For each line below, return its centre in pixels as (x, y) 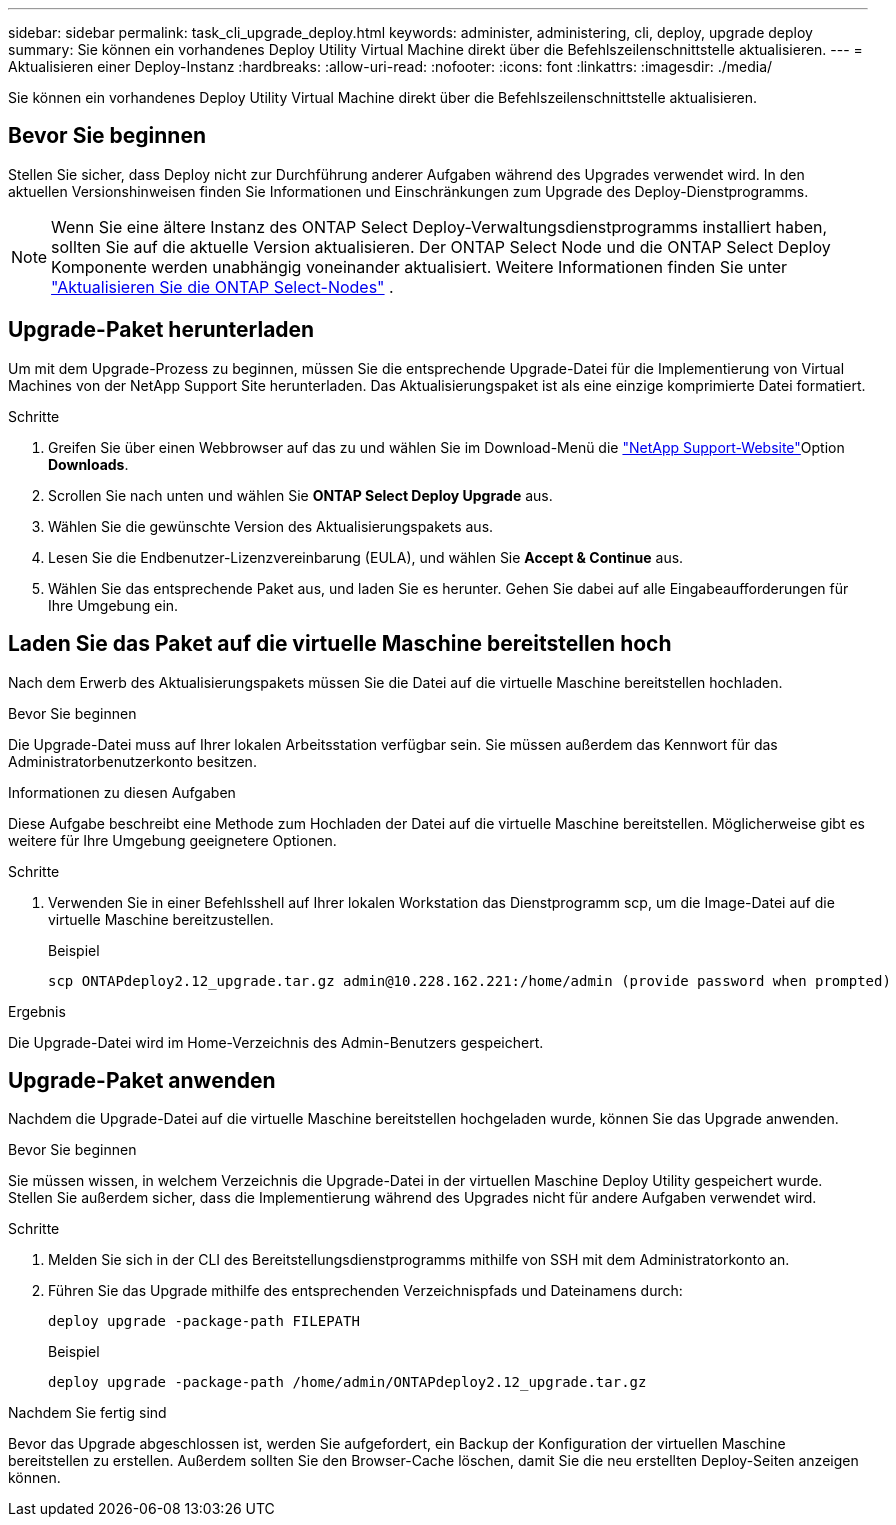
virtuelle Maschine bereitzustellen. (161, 919)
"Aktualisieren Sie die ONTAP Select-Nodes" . (222, 286)
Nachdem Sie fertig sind (87, 1413)
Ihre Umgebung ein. (113, 605)
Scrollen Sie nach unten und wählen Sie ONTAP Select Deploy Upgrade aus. (300, 495)
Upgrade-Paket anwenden (142, 1080)
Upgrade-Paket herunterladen (161, 330)
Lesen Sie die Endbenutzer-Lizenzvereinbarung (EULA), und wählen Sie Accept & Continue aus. (366, 557)
